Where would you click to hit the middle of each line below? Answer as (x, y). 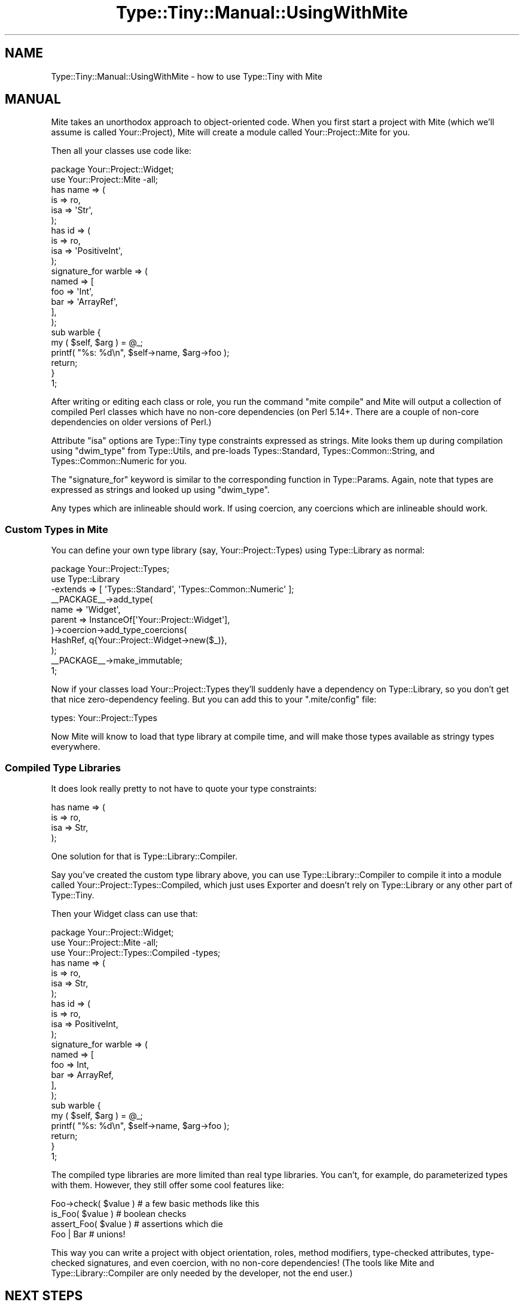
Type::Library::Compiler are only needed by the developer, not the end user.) (202, 1273)
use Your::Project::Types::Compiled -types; (136, 952)
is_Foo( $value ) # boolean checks (119, 1213)
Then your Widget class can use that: (124, 913)
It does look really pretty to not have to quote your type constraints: (184, 788)
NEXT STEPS (44, 1296)
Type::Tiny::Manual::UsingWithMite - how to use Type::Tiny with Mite (187, 76)
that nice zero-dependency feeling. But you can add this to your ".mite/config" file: (214, 700)
